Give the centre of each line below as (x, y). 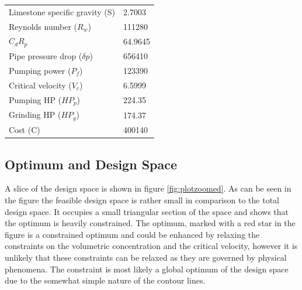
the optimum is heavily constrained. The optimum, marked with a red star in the (150, 223)
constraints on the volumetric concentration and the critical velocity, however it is (151, 246)
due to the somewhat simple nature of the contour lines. (105, 280)
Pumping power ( (40, 70)
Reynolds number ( (43, 26)
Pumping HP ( (35, 99)
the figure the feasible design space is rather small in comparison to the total (142, 199)
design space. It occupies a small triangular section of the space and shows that (147, 211)
